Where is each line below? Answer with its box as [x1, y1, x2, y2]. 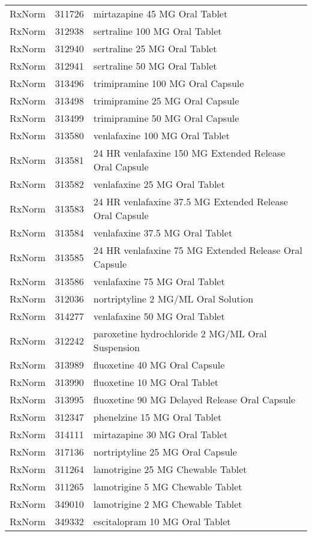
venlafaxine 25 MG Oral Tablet [93, 177, 225, 191]
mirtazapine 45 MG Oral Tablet [93, 7, 228, 20]
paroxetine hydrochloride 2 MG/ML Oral [93, 327, 267, 340]
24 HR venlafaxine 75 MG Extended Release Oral [93, 243, 302, 257]
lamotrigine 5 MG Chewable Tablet [93, 480, 242, 493]
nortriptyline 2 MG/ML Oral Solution [93, 292, 254, 306]
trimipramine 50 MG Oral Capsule [93, 111, 239, 125]
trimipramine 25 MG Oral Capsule [93, 94, 239, 107]
